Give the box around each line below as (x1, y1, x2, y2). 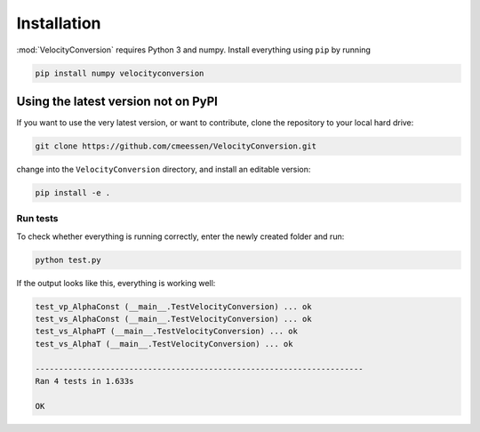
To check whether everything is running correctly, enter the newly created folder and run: (16, 231, 345, 242)
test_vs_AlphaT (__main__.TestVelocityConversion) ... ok (35, 339, 293, 348)
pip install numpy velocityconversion (35, 68, 204, 78)
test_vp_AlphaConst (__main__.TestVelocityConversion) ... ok (35, 301, 312, 311)
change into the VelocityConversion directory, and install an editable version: (16, 164, 311, 174)
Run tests (16, 212, 59, 225)
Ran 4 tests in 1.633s (35, 376, 134, 387)
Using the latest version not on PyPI (16, 93, 218, 108)
